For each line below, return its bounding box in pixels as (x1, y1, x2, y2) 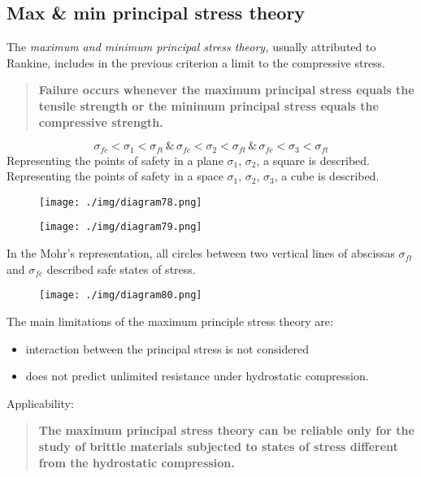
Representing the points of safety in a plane (7, 151, 224, 168)
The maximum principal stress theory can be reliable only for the (38, 422, 414, 439)
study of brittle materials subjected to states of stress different (38, 437, 398, 454)
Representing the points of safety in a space (7, 167, 224, 184)
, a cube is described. (274, 167, 380, 184)
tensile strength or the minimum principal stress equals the (38, 97, 379, 114)
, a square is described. (256, 151, 370, 168)
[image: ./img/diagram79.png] (39, 221, 202, 233)
